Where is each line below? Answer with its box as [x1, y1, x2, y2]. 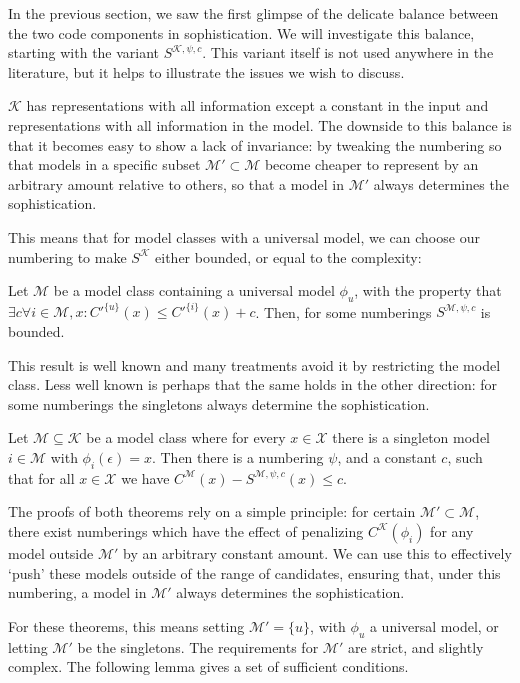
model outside [8, 542, 94, 563]
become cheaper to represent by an [264, 154, 479, 175]
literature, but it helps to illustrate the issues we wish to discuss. [8, 61, 405, 82]
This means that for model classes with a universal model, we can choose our [8, 226, 480, 247]
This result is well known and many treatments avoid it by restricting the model [8, 354, 501, 375]
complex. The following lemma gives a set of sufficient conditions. [8, 656, 409, 677]
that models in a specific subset [8, 154, 201, 175]
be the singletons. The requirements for [77, 636, 319, 657]
